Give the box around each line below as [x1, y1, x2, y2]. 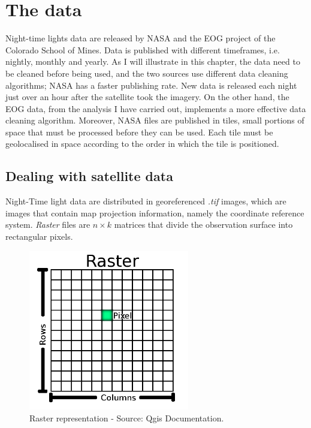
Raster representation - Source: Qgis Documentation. [29, 411, 224, 424]
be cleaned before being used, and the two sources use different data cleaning [5, 67, 288, 79]
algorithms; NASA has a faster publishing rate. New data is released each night [5, 79, 297, 91]
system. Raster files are [5, 218, 90, 231]
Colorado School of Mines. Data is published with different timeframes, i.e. [5, 43, 280, 56]
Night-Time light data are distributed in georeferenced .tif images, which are [5, 195, 286, 207]
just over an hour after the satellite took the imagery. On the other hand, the [5, 91, 289, 103]
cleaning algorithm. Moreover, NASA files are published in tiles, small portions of [5, 114, 304, 126]
